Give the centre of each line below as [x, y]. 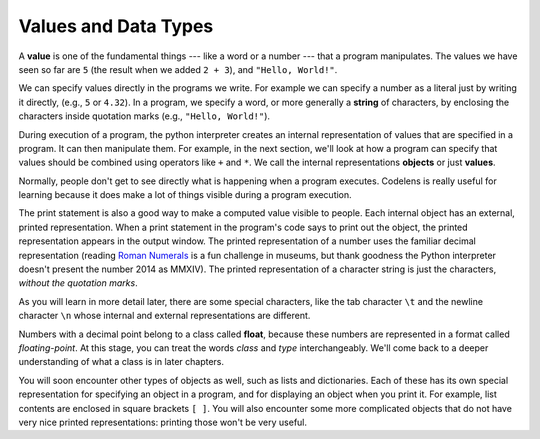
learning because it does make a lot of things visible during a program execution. [185, 195]
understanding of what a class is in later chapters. [121, 362]
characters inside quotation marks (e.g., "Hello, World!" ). [144, 116]
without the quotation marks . [78, 283]
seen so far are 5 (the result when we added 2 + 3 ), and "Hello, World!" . [178, 69]
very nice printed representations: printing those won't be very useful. [163, 422]
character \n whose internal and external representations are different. [164, 316]
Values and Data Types [116, 26]
